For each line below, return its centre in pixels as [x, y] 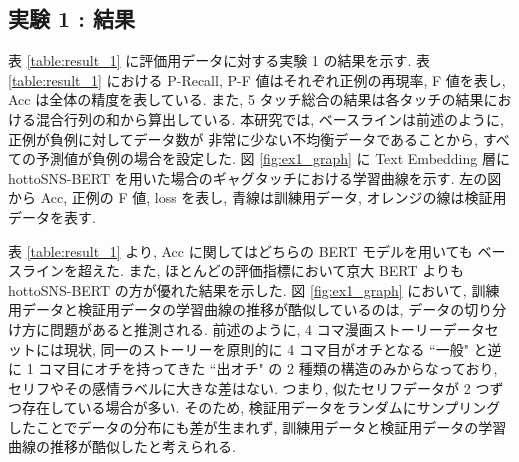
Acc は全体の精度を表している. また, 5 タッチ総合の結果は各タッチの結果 [246, 99]
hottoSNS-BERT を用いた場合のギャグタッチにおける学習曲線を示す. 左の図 [255, 177]
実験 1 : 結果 [71, 18]
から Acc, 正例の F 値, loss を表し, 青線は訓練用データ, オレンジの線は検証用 [257, 197]
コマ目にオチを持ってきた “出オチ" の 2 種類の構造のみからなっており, [268, 368]
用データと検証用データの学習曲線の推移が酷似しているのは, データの [236, 309]
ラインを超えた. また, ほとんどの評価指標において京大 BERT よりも [243, 270]
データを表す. [52, 216]
